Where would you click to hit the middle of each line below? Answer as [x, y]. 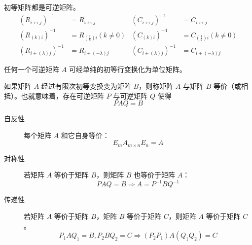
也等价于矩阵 [155, 175]
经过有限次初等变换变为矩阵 [86, 86]
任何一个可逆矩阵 [32, 69]
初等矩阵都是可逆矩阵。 [42, 7]
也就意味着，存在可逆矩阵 [62, 95]
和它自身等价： [85, 135]
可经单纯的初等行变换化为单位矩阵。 [127, 69]
